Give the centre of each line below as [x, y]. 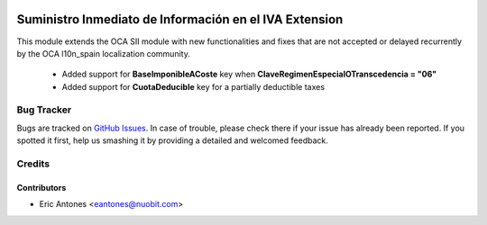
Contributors [41, 187]
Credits [33, 164]
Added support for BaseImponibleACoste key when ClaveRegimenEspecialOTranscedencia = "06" [249, 74]
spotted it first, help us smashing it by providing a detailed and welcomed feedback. [172, 140]
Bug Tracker [44, 110]
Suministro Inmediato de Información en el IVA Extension [180, 19]
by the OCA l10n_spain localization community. [104, 53]
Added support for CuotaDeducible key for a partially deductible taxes [193, 86]
